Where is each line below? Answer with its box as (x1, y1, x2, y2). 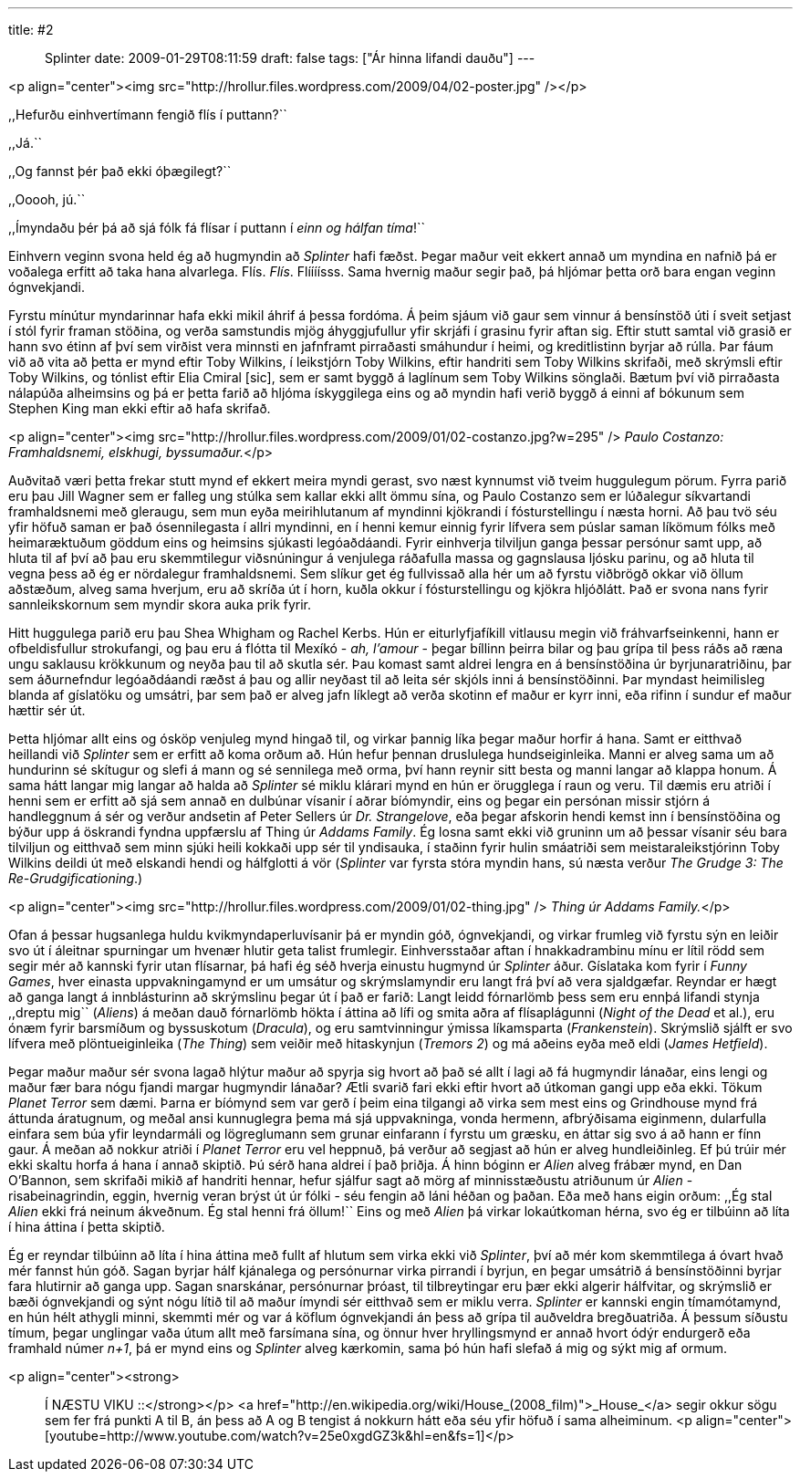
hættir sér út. (8, 703, 86, 718)
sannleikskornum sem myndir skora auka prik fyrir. (8, 597, 312, 612)
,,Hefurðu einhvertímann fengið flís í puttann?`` (8, 107, 287, 122)
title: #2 (8, 22, 54, 37)
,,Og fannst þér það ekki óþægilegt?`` (8, 163, 232, 179)
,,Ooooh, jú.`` (8, 192, 86, 207)
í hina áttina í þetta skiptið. (8, 1219, 165, 1234)
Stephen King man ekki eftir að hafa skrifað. (8, 401, 271, 416)
